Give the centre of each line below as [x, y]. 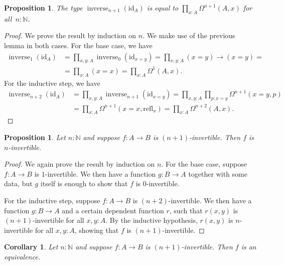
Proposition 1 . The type [43, 8]
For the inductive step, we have [52, 83]
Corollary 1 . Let [31, 247]
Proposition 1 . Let [35, 137]
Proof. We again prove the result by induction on [80, 164]
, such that [186, 210]
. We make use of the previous [189, 35]
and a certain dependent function [113, 210]
